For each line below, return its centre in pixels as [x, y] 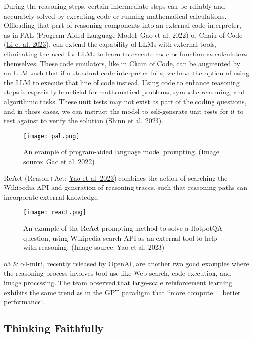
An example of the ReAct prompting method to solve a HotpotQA [123, 228]
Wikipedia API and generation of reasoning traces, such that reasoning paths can [126, 187]
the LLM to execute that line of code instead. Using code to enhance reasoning [122, 82]
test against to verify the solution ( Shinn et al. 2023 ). [84, 121]
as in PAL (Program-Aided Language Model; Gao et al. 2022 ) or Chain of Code [123, 34]
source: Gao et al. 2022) [59, 161]
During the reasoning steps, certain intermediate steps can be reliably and [115, 6]
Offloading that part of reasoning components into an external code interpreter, [123, 25]
